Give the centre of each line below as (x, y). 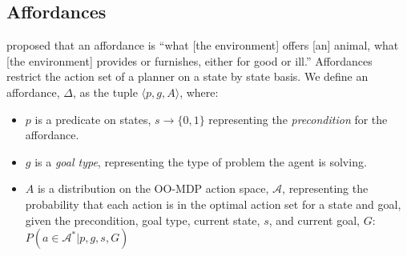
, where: (199, 92)
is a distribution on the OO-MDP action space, (153, 188)
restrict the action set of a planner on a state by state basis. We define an (187, 76)
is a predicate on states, (93, 119)
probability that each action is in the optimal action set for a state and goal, (213, 204)
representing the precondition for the (298, 119)
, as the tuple (105, 92)
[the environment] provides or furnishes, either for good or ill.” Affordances (189, 60)
